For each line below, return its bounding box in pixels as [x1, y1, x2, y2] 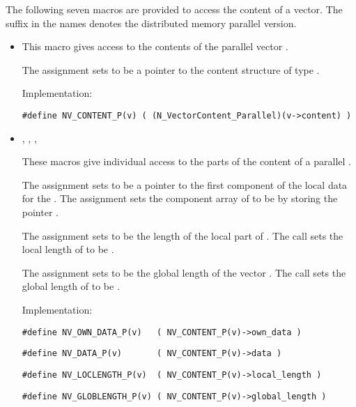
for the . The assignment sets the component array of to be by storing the [22, 191, 338, 206]
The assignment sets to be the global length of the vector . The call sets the [22, 265, 346, 279]
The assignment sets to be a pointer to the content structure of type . [22, 62, 320, 77]
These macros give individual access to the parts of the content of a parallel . [22, 154, 351, 169]
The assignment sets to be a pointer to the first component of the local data [22, 177, 348, 192]
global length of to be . [22, 279, 120, 293]
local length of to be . [22, 242, 114, 256]
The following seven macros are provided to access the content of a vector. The [6, 2, 343, 16]
